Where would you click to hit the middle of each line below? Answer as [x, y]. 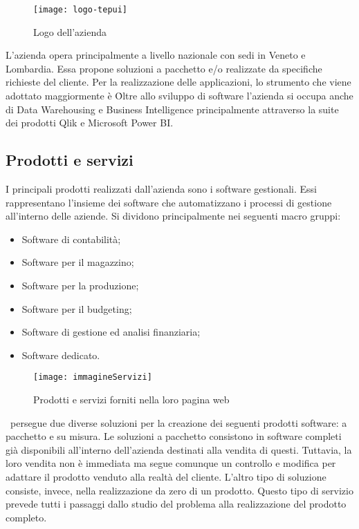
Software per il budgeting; [77, 308]
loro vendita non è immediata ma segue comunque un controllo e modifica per [171, 463]
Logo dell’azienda [70, 31]
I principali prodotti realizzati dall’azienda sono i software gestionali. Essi [161, 189]
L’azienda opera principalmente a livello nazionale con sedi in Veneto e [156, 55]
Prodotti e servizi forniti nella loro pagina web [131, 400]
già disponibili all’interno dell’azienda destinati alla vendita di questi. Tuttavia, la [179, 449]
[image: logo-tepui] [81, 10]
